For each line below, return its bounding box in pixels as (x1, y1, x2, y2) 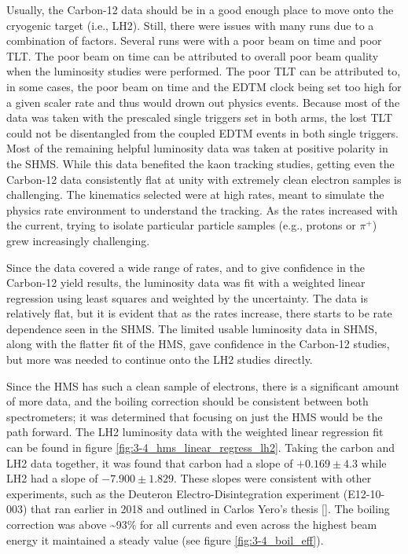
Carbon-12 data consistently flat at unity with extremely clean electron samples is (6, 171, 402, 187)
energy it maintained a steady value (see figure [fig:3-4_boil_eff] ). (6, 531, 324, 548)
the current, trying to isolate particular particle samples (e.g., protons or (6, 217, 356, 233)
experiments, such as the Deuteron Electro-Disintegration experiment (6, 485, 340, 501)
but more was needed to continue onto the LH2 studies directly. (6, 351, 313, 368)
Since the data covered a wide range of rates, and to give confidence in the (6, 259, 365, 275)
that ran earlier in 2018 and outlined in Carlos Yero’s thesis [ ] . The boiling (31, 501, 390, 517)
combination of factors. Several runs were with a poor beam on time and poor (6, 32, 382, 49)
